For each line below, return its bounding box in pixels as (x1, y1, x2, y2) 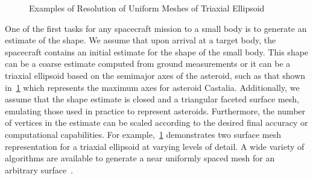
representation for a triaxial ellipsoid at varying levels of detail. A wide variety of (5, 140, 305, 152)
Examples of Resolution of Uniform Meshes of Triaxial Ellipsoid (29, 2, 265, 14)
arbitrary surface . (5, 163, 74, 176)
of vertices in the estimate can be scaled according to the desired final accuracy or (5, 116, 308, 129)
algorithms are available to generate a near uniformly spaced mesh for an (5, 152, 275, 164)
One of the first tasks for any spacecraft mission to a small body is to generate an (5, 22, 307, 34)
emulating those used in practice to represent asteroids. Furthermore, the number (5, 104, 306, 117)
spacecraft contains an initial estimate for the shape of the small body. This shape (5, 45, 309, 58)
